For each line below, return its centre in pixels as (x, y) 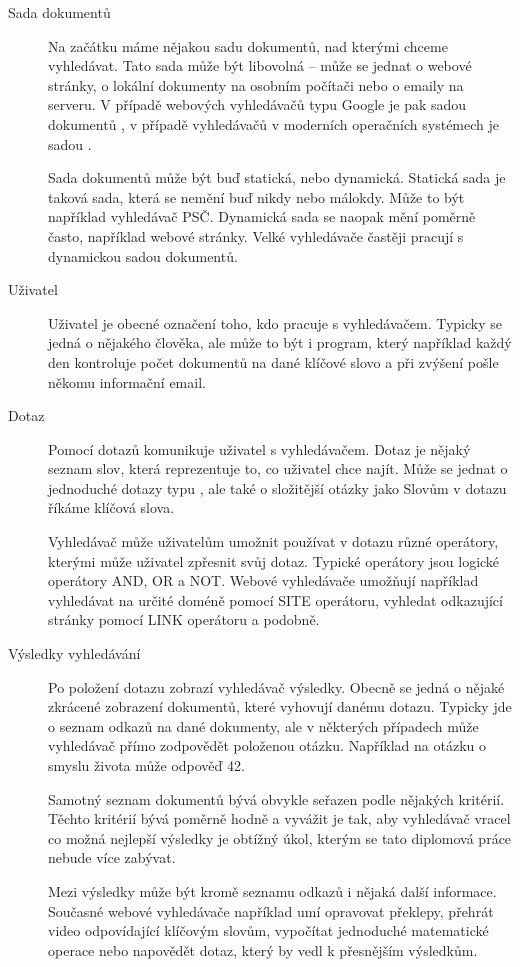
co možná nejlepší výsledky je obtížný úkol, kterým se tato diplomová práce (280, 837)
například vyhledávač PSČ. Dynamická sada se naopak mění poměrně (262, 216)
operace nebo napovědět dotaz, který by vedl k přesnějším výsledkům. (263, 949)
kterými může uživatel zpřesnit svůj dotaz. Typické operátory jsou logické (274, 560)
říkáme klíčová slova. (111, 507)
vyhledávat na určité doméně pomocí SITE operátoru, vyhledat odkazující (275, 599)
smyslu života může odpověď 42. (146, 765)
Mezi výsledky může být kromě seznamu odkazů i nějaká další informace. (272, 890)
